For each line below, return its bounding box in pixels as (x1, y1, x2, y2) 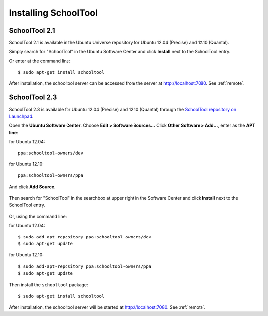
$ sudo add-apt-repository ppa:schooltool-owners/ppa (18, 263, 151, 269)
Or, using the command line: (9, 213, 67, 219)
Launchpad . (9, 113, 34, 119)
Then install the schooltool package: (9, 281, 89, 288)
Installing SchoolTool (9, 7, 98, 18)
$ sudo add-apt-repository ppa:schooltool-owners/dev (18, 234, 151, 239)
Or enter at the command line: (9, 58, 70, 64)
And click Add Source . (9, 184, 56, 190)
